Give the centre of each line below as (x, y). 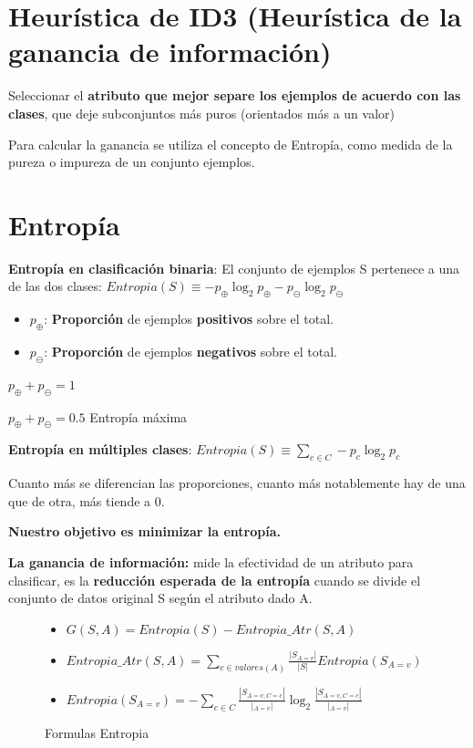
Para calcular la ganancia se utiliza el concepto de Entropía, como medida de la (231, 144)
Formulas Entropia (97, 733)
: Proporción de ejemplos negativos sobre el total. (190, 351)
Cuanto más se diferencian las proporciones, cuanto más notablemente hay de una (237, 483)
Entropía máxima (139, 416)
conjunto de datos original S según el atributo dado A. (160, 598)
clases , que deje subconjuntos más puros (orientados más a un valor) (201, 113)
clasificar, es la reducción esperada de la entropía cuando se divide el (215, 580)
